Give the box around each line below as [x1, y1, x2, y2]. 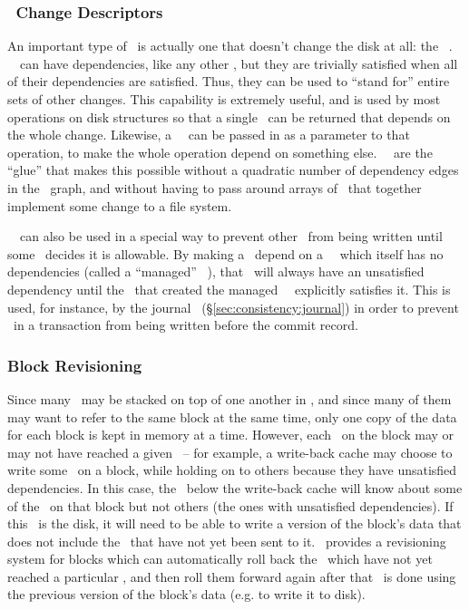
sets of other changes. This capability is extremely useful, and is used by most [7, 90, 441, 108]
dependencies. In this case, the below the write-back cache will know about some [7, 478, 463, 497]
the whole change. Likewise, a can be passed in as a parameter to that [7, 125, 410, 144]
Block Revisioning [7, 353, 142, 376]
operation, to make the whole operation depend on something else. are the [7, 142, 433, 161]
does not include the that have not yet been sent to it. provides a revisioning [7, 531, 446, 550]
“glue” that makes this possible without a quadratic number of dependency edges [7, 160, 459, 179]
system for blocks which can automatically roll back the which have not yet [7, 549, 433, 568]
